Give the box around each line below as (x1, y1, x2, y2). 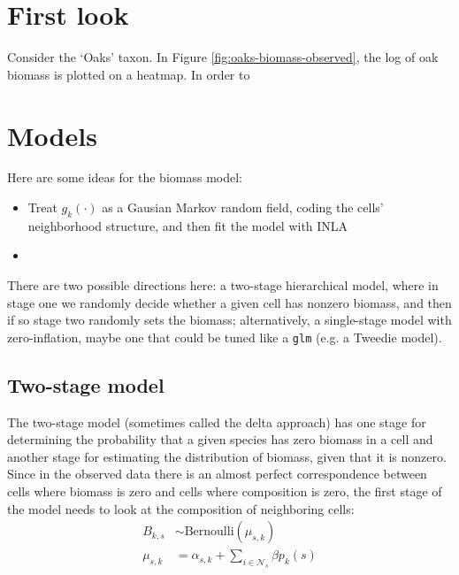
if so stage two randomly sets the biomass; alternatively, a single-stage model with (7, 310, 452, 329)
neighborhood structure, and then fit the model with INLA (27, 216, 348, 234)
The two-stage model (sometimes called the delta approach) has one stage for (7, 412, 426, 431)
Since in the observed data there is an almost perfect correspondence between (7, 464, 427, 483)
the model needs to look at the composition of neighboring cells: (7, 499, 355, 517)
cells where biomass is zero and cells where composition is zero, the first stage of (7, 482, 442, 501)
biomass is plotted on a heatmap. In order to (7, 65, 250, 83)
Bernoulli (184, 525, 234, 539)
